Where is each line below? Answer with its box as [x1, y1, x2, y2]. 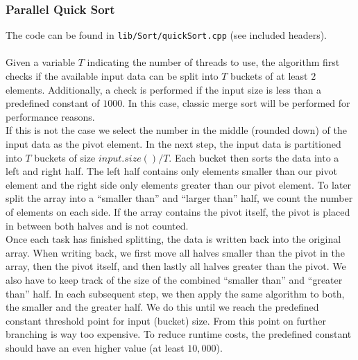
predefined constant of [6, 96, 100, 110]
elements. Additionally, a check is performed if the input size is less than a [6, 82, 322, 96]
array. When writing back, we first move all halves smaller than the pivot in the [6, 245, 345, 259]
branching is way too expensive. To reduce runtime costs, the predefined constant [6, 327, 352, 341]
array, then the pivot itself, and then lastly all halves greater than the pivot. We [6, 259, 346, 273]
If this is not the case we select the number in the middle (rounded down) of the [6, 123, 347, 137]
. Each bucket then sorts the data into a [169, 150, 339, 164]
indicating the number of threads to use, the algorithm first [87, 55, 340, 69]
